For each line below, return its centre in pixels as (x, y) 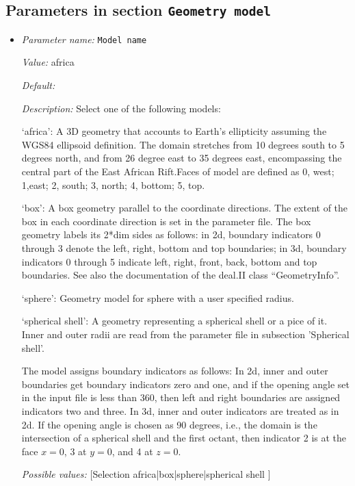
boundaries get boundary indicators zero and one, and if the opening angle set (185, 384)
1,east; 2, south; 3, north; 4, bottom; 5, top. (113, 184)
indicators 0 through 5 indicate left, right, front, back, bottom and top (169, 261)
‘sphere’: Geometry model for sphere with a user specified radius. (158, 297)
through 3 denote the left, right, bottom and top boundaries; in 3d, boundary (184, 247)
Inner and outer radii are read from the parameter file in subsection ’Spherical (185, 334)
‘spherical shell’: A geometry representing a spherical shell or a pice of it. (174, 321)
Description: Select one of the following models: (121, 108)
